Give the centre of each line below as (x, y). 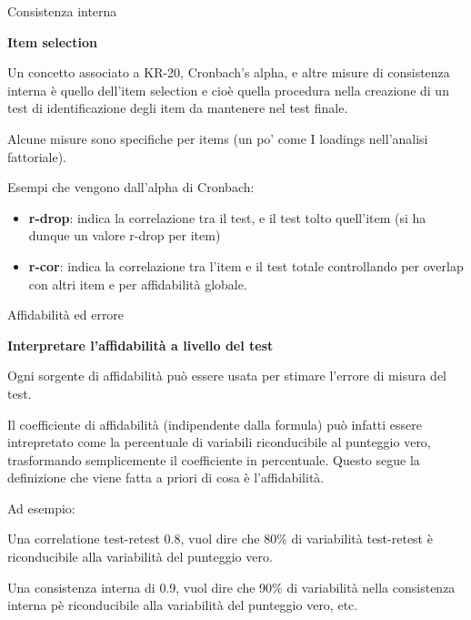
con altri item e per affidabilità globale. (138, 284)
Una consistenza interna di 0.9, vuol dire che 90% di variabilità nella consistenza (231, 587)
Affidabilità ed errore (66, 315)
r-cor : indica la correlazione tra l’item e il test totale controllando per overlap (246, 265)
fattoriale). (37, 156)
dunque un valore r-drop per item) (125, 235)
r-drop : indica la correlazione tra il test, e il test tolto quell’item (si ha (227, 217)
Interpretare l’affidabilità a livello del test (140, 345)
